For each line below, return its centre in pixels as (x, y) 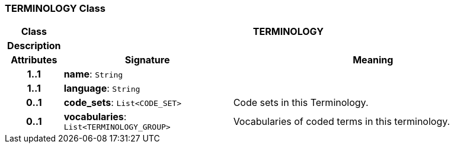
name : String (93, 74)
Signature (147, 60)
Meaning (373, 60)
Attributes (34, 60)
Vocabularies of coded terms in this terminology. (342, 121)
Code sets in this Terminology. (301, 103)
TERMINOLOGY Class (55, 8)
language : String (102, 89)
